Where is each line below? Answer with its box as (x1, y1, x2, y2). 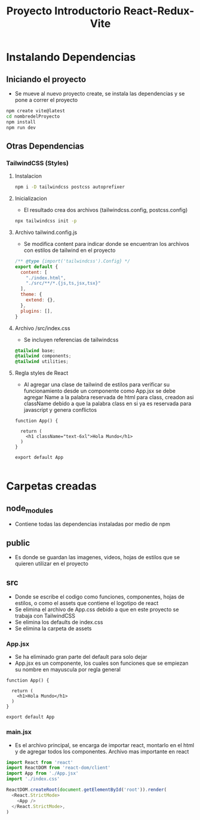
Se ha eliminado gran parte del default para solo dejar (14, 653, 147, 661)
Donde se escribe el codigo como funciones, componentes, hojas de (14, 593, 185, 600)
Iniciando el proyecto (6, 74, 87, 84)
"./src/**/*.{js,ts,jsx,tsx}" (26, 280, 101, 286)
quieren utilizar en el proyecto (14, 560, 88, 568)
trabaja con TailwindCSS (14, 612, 76, 619)
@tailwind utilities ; (14, 359, 69, 365)
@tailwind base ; (14, 347, 56, 353)
